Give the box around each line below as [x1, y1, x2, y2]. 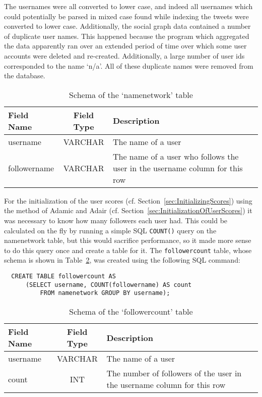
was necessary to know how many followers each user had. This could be [4, 215, 228, 225]
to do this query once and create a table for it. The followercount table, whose [4, 244, 252, 255]
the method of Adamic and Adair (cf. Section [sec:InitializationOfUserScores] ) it [4, 205, 252, 216]
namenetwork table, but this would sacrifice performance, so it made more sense [4, 235, 251, 245]
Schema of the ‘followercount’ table [69, 306, 193, 317]
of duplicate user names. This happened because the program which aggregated [4, 30, 249, 41]
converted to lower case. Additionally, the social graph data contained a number [4, 21, 251, 31]
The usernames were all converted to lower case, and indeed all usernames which [4, 1, 253, 11]
